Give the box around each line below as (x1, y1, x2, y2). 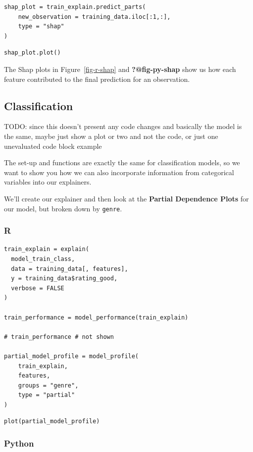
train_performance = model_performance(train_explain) (4, 314, 189, 321)
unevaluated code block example (4, 140, 102, 151)
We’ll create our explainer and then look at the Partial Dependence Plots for (4, 193, 249, 203)
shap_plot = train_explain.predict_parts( (4, 3, 146, 10)
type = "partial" (18, 391, 75, 399)
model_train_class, (11, 255, 75, 262)
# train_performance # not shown (4, 333, 114, 340)
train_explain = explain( (4, 246, 89, 253)
